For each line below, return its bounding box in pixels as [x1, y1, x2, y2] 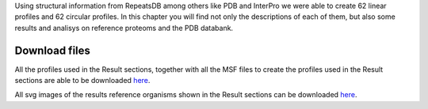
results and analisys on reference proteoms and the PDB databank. [14, 23, 234, 32]
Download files [14, 43, 91, 57]
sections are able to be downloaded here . [14, 76, 151, 85]
